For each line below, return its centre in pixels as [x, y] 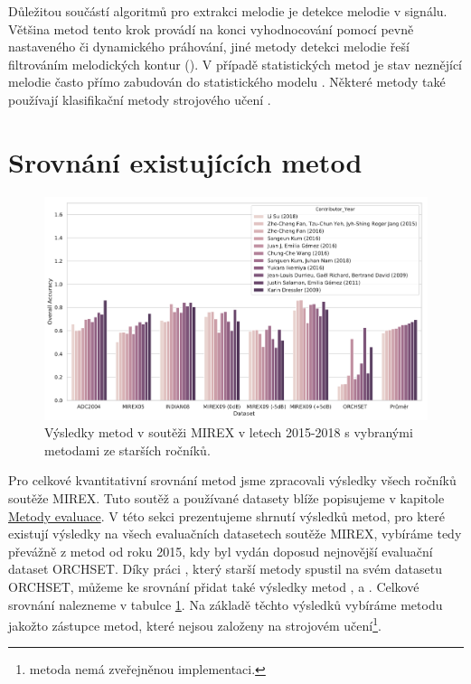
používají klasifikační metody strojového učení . [140, 99]
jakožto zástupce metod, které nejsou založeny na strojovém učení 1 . [195, 624]
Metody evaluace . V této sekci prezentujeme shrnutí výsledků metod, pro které [226, 515]
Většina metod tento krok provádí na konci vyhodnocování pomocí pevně [211, 28]
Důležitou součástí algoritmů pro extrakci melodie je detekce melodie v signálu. [228, 11]
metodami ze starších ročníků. [127, 450]
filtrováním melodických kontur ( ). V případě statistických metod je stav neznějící [235, 64]
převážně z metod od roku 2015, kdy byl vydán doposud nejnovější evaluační [221, 551]
